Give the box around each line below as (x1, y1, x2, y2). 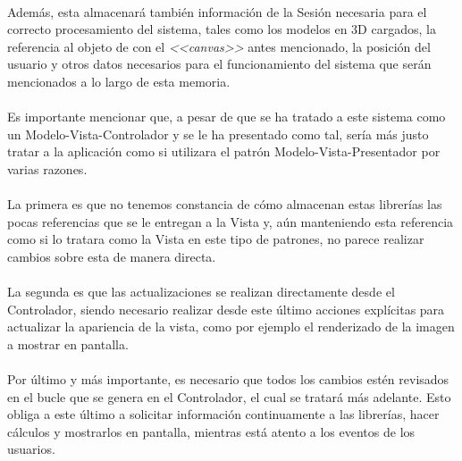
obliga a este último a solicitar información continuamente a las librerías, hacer (7, 405, 440, 423)
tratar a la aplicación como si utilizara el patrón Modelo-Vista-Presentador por (7, 142, 441, 161)
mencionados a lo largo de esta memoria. (7, 71, 231, 90)
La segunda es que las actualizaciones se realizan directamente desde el (7, 282, 395, 301)
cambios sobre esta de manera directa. (7, 247, 216, 265)
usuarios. (7, 440, 55, 458)
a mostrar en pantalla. (7, 334, 129, 353)
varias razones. (7, 159, 88, 178)
